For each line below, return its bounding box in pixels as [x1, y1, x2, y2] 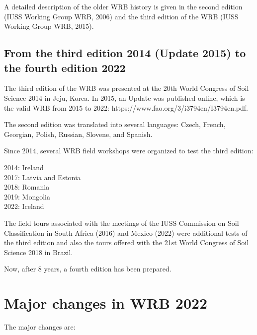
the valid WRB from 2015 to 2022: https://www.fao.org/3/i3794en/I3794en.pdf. [4, 102, 248, 113]
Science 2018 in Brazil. [4, 247, 73, 257]
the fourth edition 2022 [4, 60, 126, 75]
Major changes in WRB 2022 [4, 293, 208, 313]
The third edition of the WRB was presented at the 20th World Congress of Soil [4, 83, 249, 93]
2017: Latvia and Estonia [4, 172, 81, 182]
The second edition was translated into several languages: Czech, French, [4, 119, 226, 130]
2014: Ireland [4, 162, 44, 172]
